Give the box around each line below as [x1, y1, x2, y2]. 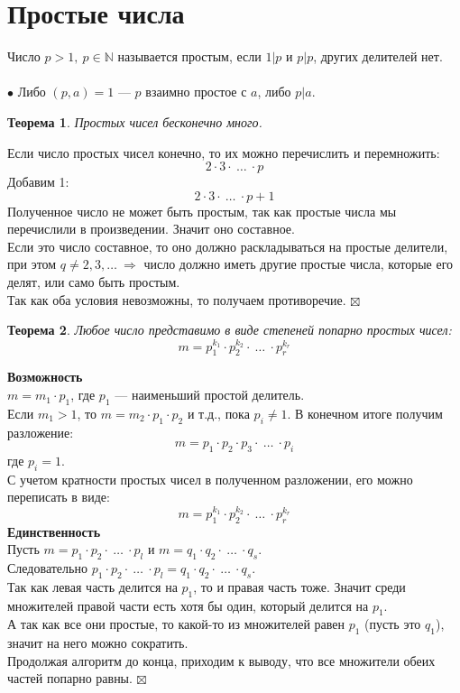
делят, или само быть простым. [7, 273, 180, 291]
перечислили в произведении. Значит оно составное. [7, 219, 295, 238]
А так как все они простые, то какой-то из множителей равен [7, 614, 345, 633]
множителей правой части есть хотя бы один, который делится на [7, 596, 369, 614]
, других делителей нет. [313, 47, 443, 66]
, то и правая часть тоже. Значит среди [193, 577, 406, 596]
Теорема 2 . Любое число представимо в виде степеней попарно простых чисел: [7, 320, 452, 339]
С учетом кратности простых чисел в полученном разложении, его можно [7, 469, 413, 488]
